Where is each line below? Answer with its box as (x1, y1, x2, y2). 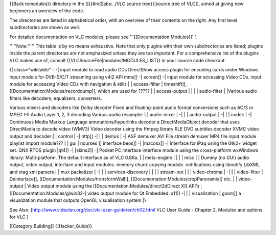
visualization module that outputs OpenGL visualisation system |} (9, 197, 147, 203)
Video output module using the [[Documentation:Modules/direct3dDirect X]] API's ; (27, 183, 202, 189)
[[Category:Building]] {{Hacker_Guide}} (9, 223, 92, 229)
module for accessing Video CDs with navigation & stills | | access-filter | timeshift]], (9, 81, 187, 87)
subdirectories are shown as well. (9, 24, 80, 31)
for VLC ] (9, 214, 29, 220)
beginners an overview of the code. (9, 8, 84, 14)
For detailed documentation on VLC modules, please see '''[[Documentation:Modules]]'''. (9, 34, 197, 40)
